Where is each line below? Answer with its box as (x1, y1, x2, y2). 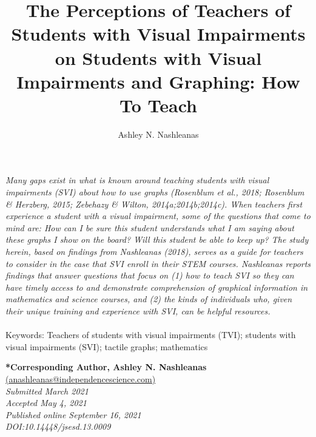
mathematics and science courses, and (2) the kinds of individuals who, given (5, 293, 292, 305)
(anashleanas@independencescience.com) (5, 372, 156, 385)
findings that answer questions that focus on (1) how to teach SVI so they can (5, 269, 294, 282)
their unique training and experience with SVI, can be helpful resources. (5, 305, 271, 317)
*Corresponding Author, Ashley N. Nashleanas (5, 361, 207, 373)
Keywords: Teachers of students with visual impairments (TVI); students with (5, 328, 296, 341)
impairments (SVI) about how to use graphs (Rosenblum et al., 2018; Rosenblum (5, 186, 304, 198)
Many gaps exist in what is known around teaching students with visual (5, 174, 269, 186)
